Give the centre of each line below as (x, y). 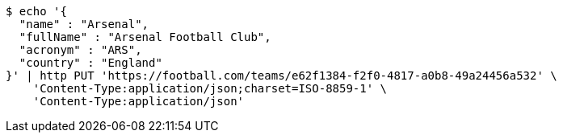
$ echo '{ (36, 11)
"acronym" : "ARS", (80, 50)
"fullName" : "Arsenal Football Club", (145, 37)
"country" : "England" (90, 63)
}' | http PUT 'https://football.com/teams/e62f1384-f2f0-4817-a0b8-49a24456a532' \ (281, 76)
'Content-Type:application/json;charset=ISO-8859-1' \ (210, 88)
